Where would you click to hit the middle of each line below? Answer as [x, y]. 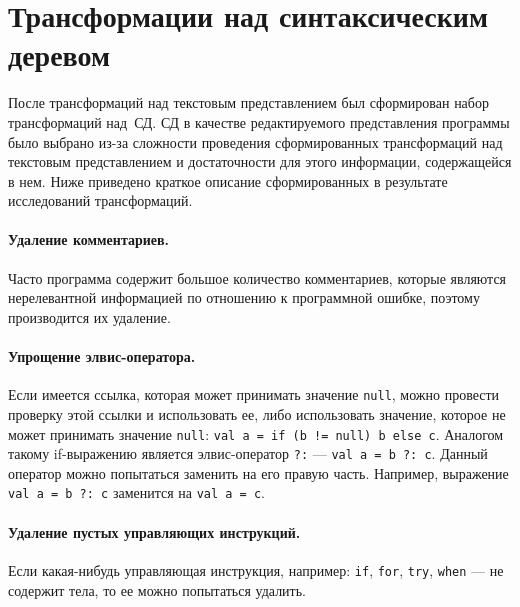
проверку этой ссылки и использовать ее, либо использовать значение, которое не [257, 413]
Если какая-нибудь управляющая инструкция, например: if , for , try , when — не [256, 569]
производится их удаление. [89, 316]
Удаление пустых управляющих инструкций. [154, 531]
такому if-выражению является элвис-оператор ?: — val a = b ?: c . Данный [248, 453]
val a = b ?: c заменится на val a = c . [137, 492]
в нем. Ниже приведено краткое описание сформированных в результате [228, 180]
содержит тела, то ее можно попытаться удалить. [157, 589]
